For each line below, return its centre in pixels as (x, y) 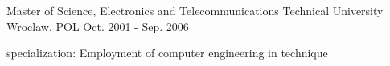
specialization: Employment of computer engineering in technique (167, 53)
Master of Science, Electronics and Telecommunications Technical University (195, 10)
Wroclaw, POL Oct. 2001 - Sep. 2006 (98, 26)
